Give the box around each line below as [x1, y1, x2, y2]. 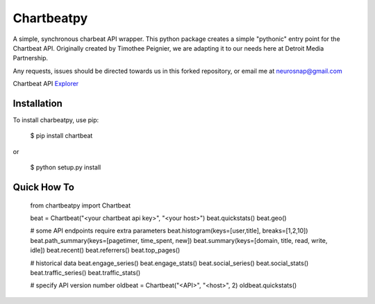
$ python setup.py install [30, 163, 101, 171]
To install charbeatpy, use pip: [12, 116, 99, 124]
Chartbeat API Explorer [12, 80, 79, 88]
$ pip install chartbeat [30, 132, 93, 140]
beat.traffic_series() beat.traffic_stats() [30, 268, 141, 277]
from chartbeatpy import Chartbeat [30, 201, 131, 210]
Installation [12, 97, 62, 109]
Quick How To [12, 181, 74, 193]
